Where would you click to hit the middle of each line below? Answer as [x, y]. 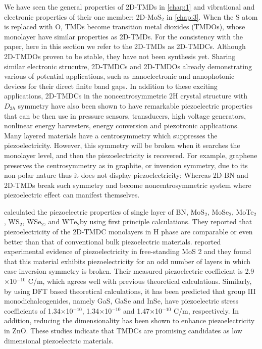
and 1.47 [137, 310]
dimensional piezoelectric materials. [59, 340]
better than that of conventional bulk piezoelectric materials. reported [113, 241]
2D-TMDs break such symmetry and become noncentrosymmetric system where [128, 185]
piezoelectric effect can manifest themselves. [72, 195]
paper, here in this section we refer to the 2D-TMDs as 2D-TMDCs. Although [125, 46]
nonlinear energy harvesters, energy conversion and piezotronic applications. [122, 126]
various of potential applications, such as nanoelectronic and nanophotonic [119, 76]
